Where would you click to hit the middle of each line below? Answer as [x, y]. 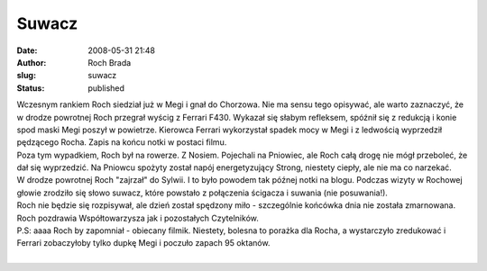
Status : [31, 88]
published [106, 88]
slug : [26, 76]
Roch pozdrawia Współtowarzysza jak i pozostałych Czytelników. [138, 218]
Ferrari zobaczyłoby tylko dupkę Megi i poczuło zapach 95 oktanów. [143, 243]
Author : [32, 62]
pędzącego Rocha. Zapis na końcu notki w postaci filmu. [122, 142]
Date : [27, 50]
